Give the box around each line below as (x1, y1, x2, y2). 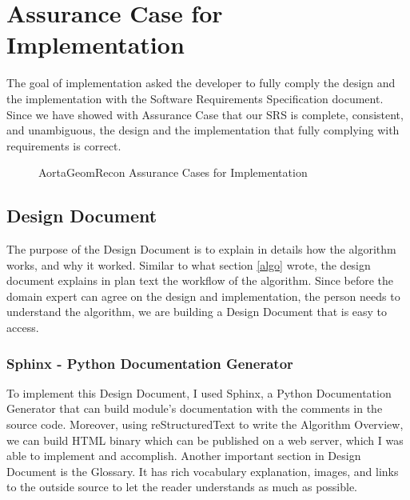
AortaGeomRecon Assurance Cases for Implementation (38, 164, 308, 181)
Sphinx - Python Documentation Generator (6, 353, 293, 373)
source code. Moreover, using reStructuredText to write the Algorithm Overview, (6, 416, 404, 433)
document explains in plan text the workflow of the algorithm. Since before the (6, 272, 393, 289)
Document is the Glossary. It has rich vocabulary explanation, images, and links (6, 462, 399, 479)
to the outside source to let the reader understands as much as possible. (6, 478, 358, 495)
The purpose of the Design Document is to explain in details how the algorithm (6, 241, 396, 258)
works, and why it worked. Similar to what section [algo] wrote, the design (6, 256, 371, 273)
